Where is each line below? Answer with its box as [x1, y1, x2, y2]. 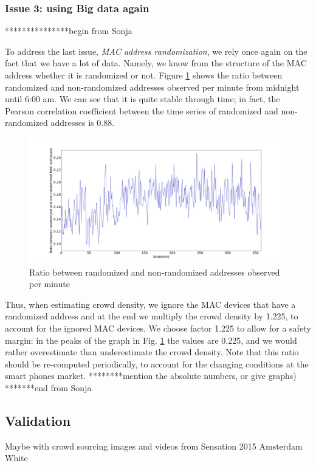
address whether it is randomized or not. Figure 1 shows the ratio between [5, 69, 283, 81]
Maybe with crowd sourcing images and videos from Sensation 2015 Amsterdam [5, 439, 303, 452]
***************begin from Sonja [5, 24, 132, 37]
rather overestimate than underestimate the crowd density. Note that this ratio [5, 346, 299, 358]
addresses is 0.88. [50, 116, 115, 129]
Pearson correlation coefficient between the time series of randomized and [5, 104, 278, 117]
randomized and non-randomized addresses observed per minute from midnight [5, 80, 300, 93]
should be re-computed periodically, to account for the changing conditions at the [5, 357, 309, 370]
